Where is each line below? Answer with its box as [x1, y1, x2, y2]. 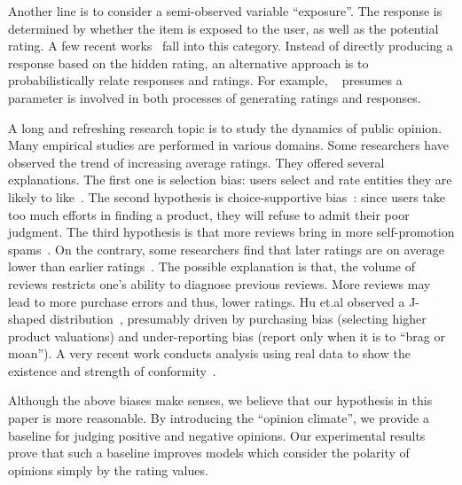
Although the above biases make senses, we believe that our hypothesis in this [8, 391, 433, 410]
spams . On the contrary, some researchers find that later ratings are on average [8, 239, 444, 258]
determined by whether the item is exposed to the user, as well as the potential [8, 19, 439, 37]
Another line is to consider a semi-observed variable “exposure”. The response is [8, 2, 442, 20]
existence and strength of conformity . [8, 361, 216, 379]
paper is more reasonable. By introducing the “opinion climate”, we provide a [8, 409, 429, 427]
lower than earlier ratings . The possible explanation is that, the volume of [8, 257, 415, 276]
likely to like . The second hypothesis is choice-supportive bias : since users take [8, 187, 446, 206]
